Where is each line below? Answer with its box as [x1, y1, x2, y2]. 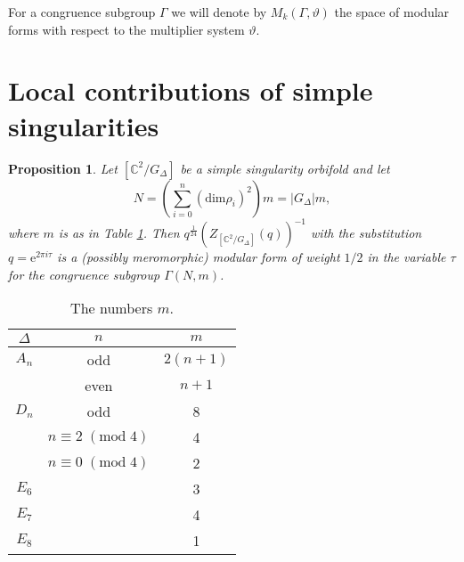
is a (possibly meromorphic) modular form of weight [57, 248, 340, 265]
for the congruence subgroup [8, 265, 160, 283]
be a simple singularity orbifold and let [180, 159, 390, 177]
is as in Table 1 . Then [58, 224, 180, 241]
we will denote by [171, 3, 267, 20]
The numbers [70, 297, 153, 319]
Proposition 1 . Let [8, 159, 118, 177]
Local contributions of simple [8, 72, 373, 109]
